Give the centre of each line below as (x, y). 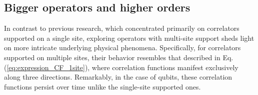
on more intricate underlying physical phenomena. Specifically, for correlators (122, 47)
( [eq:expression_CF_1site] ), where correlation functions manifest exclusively (121, 67)
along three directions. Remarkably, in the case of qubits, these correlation (118, 77)
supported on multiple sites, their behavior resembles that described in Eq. (119, 57)
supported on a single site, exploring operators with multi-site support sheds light (129, 38)
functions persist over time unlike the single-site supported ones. (102, 86)
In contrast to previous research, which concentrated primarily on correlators (122, 28)
